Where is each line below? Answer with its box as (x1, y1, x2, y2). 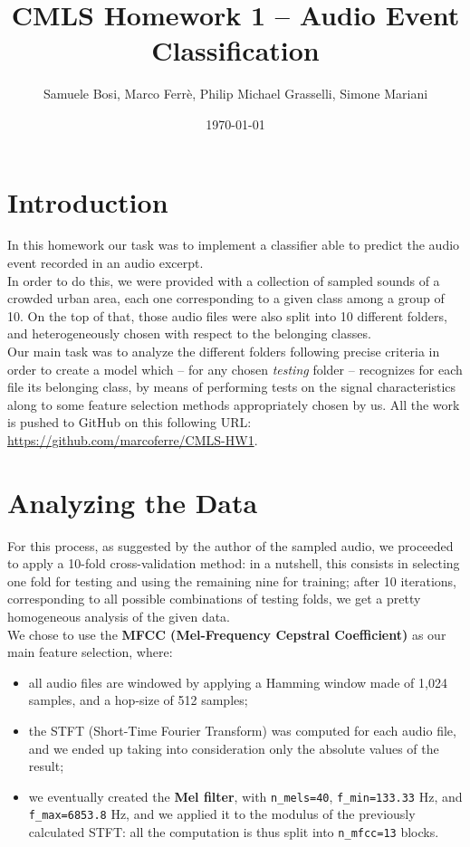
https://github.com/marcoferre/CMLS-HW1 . (7, 430, 258, 449)
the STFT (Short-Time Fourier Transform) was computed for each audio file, (28, 721, 456, 740)
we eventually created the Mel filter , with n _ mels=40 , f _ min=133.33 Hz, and (28, 786, 463, 805)
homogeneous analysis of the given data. (7, 607, 231, 626)
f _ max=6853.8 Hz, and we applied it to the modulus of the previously (28, 804, 416, 823)
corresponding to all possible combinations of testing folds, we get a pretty (7, 589, 421, 608)
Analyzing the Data (7, 483, 258, 520)
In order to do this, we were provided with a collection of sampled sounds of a (7, 271, 440, 290)
